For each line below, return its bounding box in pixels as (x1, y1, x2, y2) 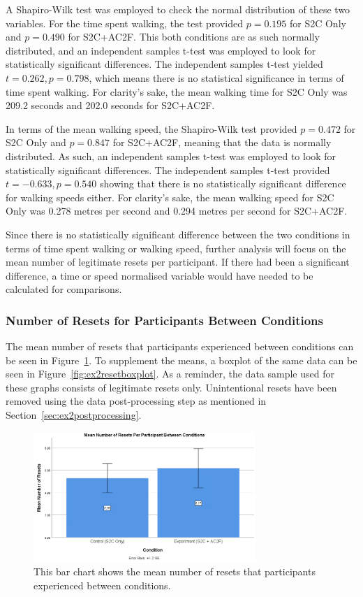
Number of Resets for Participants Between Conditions (6, 311, 323, 329)
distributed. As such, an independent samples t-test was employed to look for (6, 148, 336, 163)
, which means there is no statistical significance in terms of (89, 70, 344, 85)
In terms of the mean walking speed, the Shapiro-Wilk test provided (6, 121, 297, 136)
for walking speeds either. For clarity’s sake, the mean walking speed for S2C (6, 189, 334, 204)
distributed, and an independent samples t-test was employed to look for (6, 43, 316, 57)
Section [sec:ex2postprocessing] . (6, 408, 142, 422)
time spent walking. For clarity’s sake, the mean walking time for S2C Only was (6, 84, 348, 99)
